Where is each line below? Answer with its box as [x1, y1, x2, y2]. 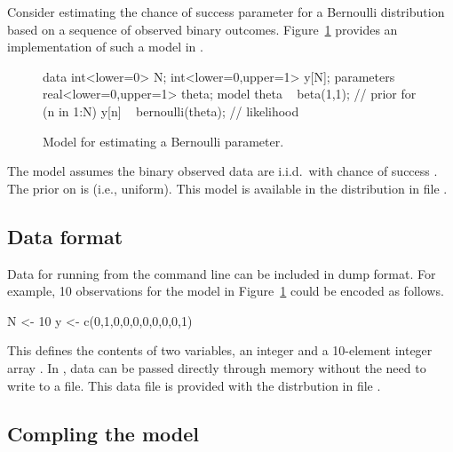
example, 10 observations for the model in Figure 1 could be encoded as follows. [7, 282, 444, 300]
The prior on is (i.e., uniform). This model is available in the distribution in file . [7, 178, 448, 197]
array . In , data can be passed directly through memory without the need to [7, 358, 426, 377]
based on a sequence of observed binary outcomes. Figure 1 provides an [7, 20, 398, 38]
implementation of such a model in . [7, 37, 203, 56]
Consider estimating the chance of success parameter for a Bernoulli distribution [7, 3, 445, 20]
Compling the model [7, 419, 199, 447]
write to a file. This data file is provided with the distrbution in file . [7, 376, 381, 394]
